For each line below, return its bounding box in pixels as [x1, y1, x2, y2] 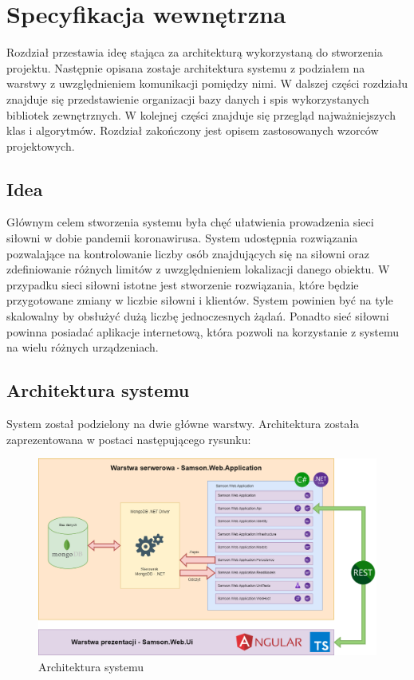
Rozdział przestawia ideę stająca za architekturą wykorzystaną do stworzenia [6, 44, 383, 61]
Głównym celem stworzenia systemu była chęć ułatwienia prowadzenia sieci [6, 214, 374, 230]
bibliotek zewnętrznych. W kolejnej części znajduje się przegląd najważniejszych [6, 106, 396, 123]
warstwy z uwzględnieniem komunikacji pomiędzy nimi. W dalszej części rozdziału [6, 75, 408, 92]
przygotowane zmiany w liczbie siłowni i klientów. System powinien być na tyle [6, 292, 393, 309]
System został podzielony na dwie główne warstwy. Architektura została [6, 415, 359, 432]
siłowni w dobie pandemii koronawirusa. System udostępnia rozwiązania [6, 230, 358, 246]
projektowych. [6, 137, 75, 154]
